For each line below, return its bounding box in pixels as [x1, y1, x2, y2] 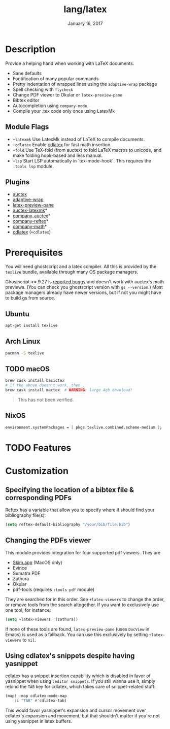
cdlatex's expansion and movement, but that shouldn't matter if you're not [5, 713, 160, 719]
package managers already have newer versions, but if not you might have [5, 289, 161, 295]
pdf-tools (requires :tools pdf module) [12, 586, 95, 592]
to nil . [22, 637, 37, 643]
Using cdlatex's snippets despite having [5, 651, 135, 660]
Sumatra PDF [12, 570, 41, 576]
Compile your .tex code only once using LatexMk [12, 108, 115, 114]
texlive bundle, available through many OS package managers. [5, 269, 139, 275]
